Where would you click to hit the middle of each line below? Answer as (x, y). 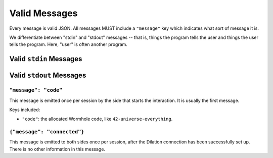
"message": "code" (36, 90)
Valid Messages (43, 13)
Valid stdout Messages (48, 75)
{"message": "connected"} (47, 132)
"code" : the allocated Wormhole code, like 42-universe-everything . (97, 119)
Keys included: (25, 110)
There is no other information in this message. (57, 149)
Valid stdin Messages (46, 59)
